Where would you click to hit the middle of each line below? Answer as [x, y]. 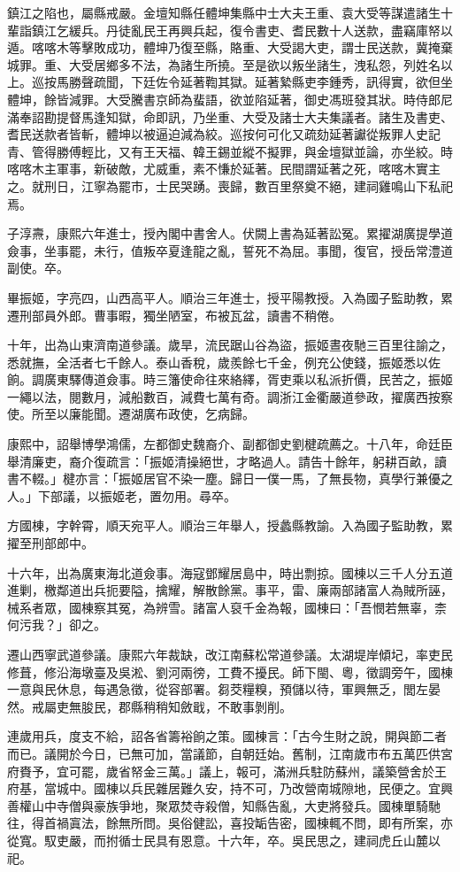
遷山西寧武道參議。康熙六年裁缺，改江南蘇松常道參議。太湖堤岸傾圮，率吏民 [230, 654]
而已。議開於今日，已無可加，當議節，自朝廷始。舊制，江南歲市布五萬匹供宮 [230, 753]
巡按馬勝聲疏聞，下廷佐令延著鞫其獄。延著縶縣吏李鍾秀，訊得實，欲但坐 [242, 82]
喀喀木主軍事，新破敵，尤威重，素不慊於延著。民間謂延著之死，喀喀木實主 [224, 169]
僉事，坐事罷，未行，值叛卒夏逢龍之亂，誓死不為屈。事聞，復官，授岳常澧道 [230, 250]
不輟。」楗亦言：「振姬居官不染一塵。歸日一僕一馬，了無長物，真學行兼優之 [236, 478]
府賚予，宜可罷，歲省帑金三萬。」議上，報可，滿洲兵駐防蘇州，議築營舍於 [221, 771]
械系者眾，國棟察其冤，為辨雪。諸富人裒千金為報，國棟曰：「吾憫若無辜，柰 [227, 607]
